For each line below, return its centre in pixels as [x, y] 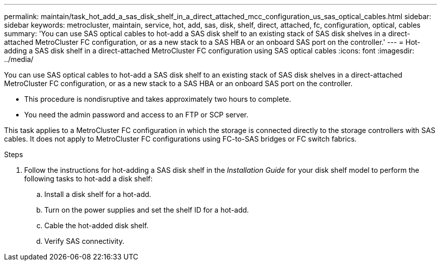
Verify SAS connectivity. [84, 241]
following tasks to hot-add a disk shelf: [88, 179]
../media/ [19, 59]
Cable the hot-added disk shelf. [96, 225]
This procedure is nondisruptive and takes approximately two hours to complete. [158, 99]
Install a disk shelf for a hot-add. [98, 194]
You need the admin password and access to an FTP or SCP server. [136, 115]
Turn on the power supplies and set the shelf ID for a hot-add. [147, 210]
